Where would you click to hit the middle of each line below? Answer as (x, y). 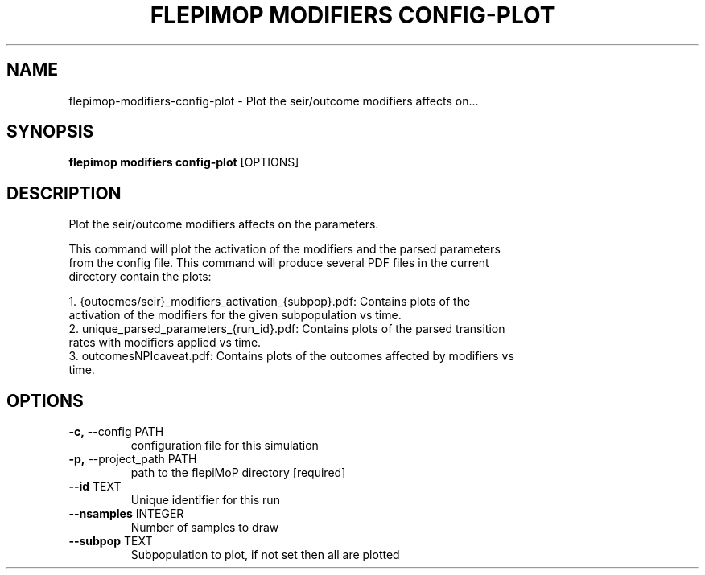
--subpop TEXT (111, 541)
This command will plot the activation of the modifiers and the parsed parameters (284, 249)
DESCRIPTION (64, 193)
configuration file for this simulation (225, 446)
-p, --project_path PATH (133, 459)
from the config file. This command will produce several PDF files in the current (279, 263)
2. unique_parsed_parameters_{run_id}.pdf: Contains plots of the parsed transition (287, 329)
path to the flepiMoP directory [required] (238, 473)
